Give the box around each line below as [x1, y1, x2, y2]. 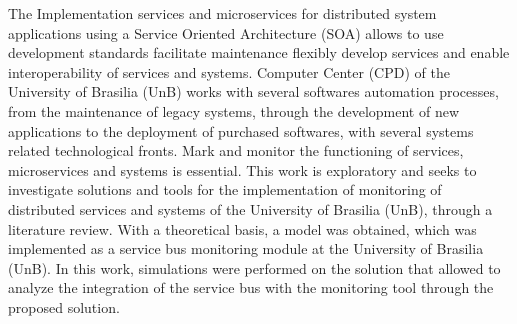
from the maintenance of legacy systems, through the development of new [8, 100, 459, 121]
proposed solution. [8, 296, 120, 317]
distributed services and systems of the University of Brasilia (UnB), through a [8, 198, 493, 219]
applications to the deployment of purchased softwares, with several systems [8, 120, 474, 141]
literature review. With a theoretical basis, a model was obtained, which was [8, 218, 477, 239]
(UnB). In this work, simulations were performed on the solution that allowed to [8, 257, 501, 278]
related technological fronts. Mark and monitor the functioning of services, [8, 140, 464, 161]
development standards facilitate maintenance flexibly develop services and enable [8, 42, 510, 63]
